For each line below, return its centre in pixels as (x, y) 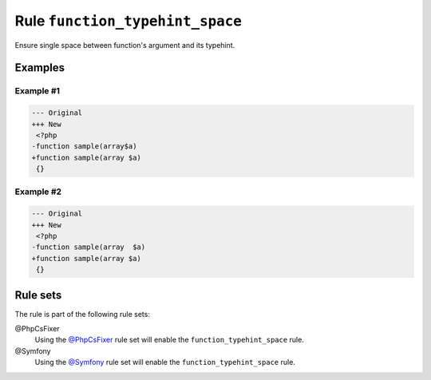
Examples (40, 68)
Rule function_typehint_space (129, 21)
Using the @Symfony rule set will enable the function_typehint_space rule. (165, 362)
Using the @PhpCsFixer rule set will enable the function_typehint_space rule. (170, 340)
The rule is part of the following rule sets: (83, 314)
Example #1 (37, 91)
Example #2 (38, 192)
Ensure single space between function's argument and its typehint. (125, 45)
